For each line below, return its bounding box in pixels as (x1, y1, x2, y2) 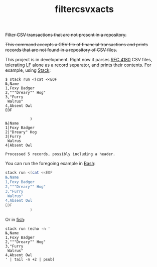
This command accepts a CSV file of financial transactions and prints (5, 42, 148, 48)
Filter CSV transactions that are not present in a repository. (5, 32, 127, 38)
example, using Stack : (5, 67, 51, 73)
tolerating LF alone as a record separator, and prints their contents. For (5, 62, 151, 68)
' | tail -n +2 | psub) (5, 257, 55, 262)
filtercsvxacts (55, 4, 114, 15)
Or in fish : (5, 217, 26, 223)
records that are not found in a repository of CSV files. (5, 47, 117, 53)
